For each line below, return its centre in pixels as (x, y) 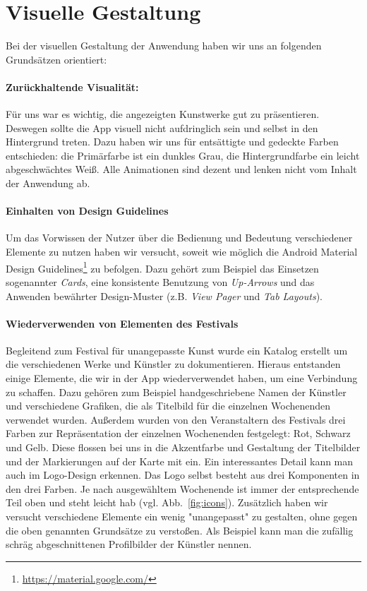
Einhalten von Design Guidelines (87, 211)
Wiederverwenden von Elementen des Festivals (122, 323)
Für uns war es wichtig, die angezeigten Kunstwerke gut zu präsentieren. (163, 114)
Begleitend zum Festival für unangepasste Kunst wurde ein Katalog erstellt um (177, 350)
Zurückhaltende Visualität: (72, 86)
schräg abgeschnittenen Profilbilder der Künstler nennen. (129, 544)
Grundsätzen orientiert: (56, 59)
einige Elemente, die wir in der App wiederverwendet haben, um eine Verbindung (182, 378)
